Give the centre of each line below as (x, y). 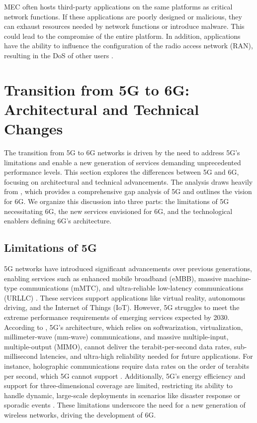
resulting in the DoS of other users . (59, 55)
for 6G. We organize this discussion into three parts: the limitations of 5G (117, 201)
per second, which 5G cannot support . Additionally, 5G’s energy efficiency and (125, 375)
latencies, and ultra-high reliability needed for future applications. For (146, 356)
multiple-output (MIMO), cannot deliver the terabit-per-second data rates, (118, 346)
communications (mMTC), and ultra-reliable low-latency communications (131, 288)
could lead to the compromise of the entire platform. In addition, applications (122, 36)
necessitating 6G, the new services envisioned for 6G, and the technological (118, 211)
